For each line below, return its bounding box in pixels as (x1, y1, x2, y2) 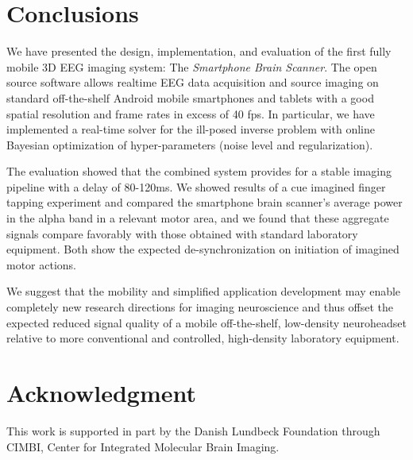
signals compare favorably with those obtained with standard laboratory (6, 225, 358, 242)
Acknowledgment (6, 377, 196, 408)
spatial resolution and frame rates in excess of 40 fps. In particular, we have (6, 105, 375, 122)
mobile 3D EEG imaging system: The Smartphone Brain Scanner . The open (6, 58, 377, 75)
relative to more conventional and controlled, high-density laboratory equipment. (6, 330, 399, 346)
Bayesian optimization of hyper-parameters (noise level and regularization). (6, 136, 373, 153)
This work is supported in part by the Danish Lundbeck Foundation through (6, 422, 380, 439)
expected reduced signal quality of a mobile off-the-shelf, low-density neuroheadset (6, 314, 407, 331)
